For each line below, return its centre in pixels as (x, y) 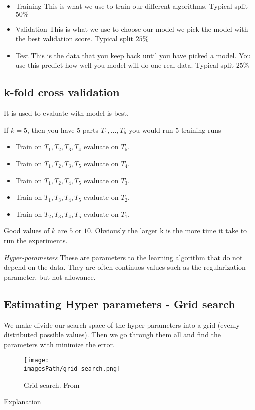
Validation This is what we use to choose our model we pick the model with (132, 29)
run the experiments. (36, 240)
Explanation (23, 402)
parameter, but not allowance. (50, 277)
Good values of (27, 231)
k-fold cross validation (62, 92)
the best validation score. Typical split (74, 39)
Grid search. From (52, 385)
